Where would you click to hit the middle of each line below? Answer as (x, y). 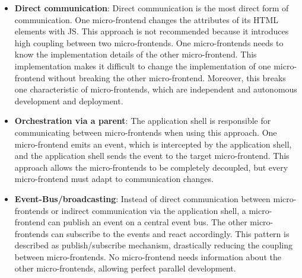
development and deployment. (69, 100)
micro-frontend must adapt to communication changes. (114, 179)
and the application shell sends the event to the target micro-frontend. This (152, 156)
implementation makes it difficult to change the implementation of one (143, 65)
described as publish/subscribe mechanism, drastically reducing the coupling (153, 245)
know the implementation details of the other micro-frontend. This (136, 54)
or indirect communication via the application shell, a (149, 210)
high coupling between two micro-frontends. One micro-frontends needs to (149, 42)
